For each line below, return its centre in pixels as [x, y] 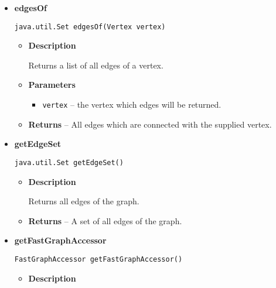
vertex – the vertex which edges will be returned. [132, 104]
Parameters [52, 85]
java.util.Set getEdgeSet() [69, 162]
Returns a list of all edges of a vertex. [96, 65]
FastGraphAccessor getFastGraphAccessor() [98, 259]
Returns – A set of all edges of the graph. [105, 220]
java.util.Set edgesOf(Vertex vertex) [90, 27]
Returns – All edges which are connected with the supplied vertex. [150, 124]
